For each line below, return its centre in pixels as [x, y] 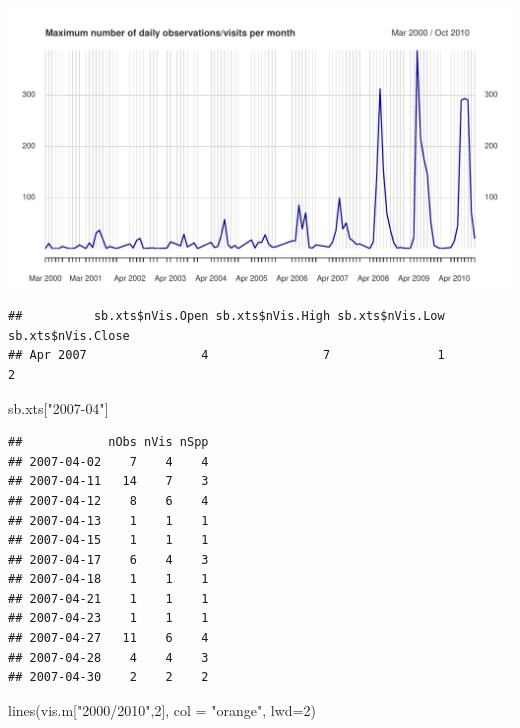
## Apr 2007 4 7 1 [226, 355]
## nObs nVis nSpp [108, 442]
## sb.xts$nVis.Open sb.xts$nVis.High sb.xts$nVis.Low [226, 316]
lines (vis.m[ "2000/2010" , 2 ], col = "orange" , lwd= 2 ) [162, 709]
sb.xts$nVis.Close [69, 335]
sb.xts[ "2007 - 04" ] [58, 407]
